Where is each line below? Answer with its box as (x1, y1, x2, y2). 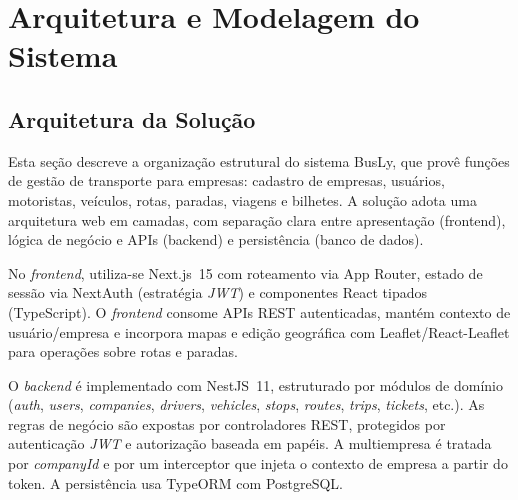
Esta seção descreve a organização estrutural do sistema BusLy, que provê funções (8, 150, 510, 171)
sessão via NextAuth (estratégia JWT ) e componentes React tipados (8, 282, 427, 303)
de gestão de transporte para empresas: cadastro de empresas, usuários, (8, 170, 445, 191)
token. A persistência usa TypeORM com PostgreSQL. (8, 472, 344, 493)
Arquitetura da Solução (8, 103, 256, 134)
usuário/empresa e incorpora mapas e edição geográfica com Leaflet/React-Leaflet (8, 321, 510, 342)
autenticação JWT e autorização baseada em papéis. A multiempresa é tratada (8, 433, 492, 454)
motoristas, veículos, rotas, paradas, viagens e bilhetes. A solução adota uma (8, 189, 477, 210)
